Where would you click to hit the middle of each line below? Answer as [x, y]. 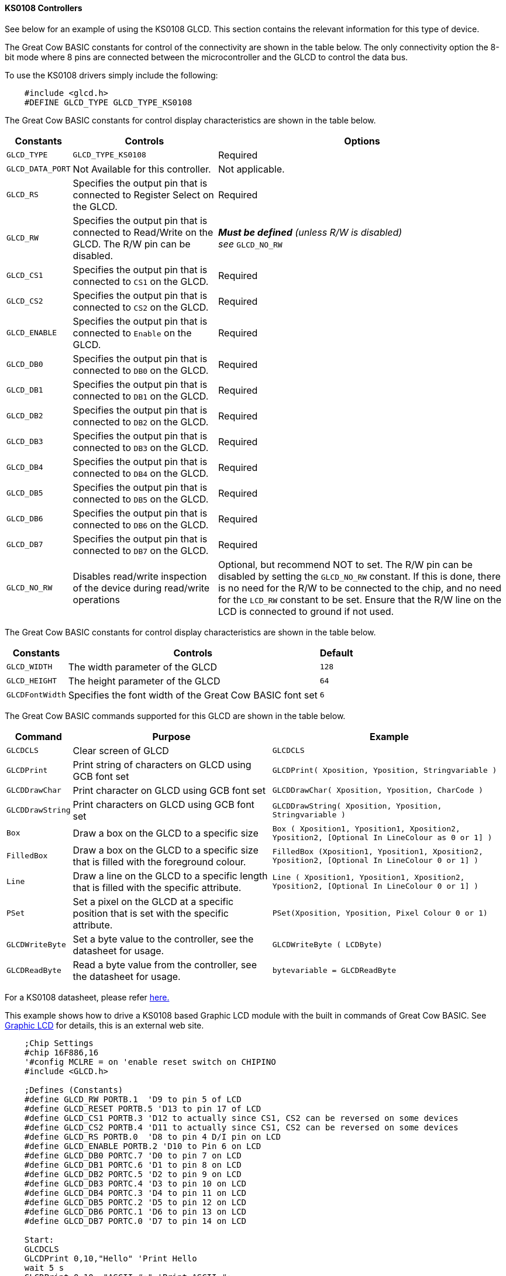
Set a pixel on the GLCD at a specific [153, 901]
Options [362, 141]
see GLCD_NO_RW [250, 244]
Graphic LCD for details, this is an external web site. [104, 1025]
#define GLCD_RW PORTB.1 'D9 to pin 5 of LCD [133, 1099]
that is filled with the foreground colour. [159, 861]
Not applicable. [252, 169]
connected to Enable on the [132, 333]
